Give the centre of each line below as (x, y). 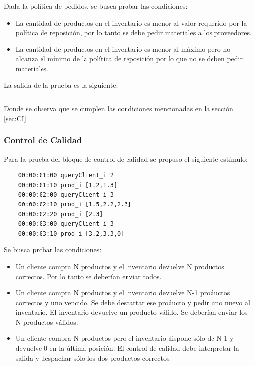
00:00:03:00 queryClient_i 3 (66, 224)
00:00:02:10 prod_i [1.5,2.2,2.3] (75, 204)
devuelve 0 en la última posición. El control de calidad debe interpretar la (127, 348)
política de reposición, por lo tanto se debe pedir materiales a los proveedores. (133, 32)
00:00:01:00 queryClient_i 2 (66, 176)
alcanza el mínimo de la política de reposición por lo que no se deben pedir (129, 59)
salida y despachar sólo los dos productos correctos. (93, 357)
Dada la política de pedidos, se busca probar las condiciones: (96, 6)
